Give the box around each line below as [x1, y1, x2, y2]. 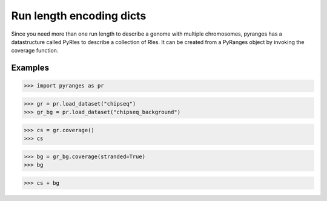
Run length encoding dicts [11, 9, 147, 22]
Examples [11, 63, 50, 73]
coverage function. [11, 47, 59, 54]
